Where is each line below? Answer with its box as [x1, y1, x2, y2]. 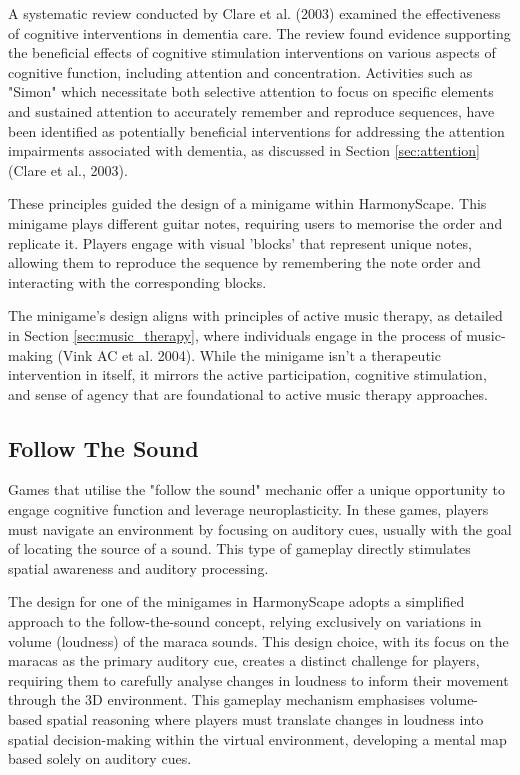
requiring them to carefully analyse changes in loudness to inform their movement [8, 669, 509, 690]
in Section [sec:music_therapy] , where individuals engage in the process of [8, 324, 462, 345]
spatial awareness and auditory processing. [8, 557, 269, 578]
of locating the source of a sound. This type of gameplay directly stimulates [8, 538, 471, 559]
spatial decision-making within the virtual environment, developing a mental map [8, 728, 507, 749]
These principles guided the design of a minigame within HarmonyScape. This [8, 193, 487, 214]
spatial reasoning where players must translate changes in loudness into [46, 709, 484, 730]
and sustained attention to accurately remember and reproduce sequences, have [8, 100, 495, 121]
